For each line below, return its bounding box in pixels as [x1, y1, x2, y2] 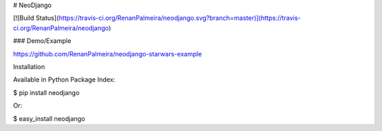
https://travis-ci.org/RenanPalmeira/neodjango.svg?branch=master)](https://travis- [58, 14, 301, 23]
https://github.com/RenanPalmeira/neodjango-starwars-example [13, 49, 202, 58]
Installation [13, 62, 45, 70]
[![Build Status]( [13, 14, 59, 23]
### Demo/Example [13, 37, 71, 45]
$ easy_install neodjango [13, 114, 86, 123]
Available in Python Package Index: [13, 75, 116, 84]
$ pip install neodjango [13, 88, 80, 96]
